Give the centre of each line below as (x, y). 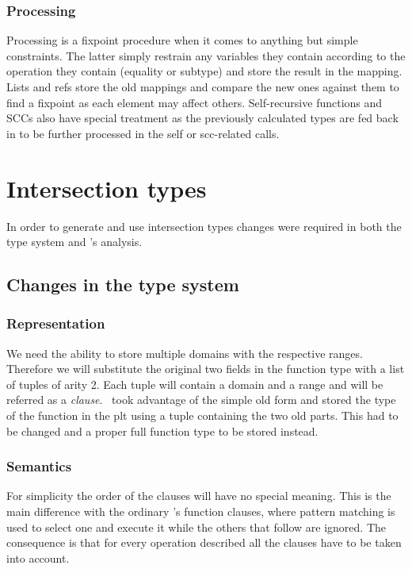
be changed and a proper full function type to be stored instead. (162, 431)
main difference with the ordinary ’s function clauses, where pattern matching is (201, 511)
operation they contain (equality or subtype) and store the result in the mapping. (204, 71)
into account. (38, 557)
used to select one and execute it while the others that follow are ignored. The (196, 527)
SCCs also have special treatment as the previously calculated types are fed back (202, 118)
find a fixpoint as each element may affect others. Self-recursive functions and (195, 102)
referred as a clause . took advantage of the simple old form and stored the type (201, 400)
